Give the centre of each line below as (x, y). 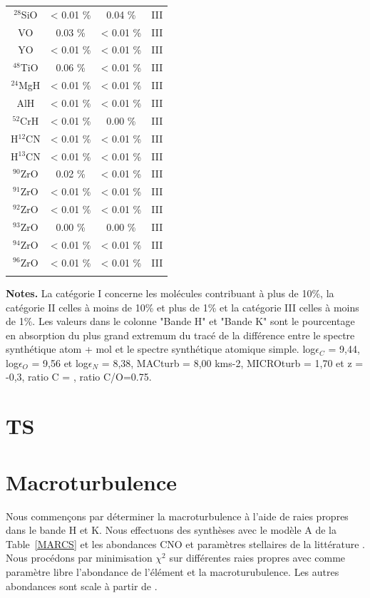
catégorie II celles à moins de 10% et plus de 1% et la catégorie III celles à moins (183, 307)
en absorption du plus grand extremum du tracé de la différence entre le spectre (180, 335)
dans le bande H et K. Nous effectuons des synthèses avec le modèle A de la (171, 530)
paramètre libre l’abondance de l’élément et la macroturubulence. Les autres (173, 571)
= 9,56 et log (60, 362)
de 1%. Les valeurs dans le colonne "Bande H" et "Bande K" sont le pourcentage (180, 321)
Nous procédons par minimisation (79, 558)
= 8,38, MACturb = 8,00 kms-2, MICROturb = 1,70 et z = (232, 362)
